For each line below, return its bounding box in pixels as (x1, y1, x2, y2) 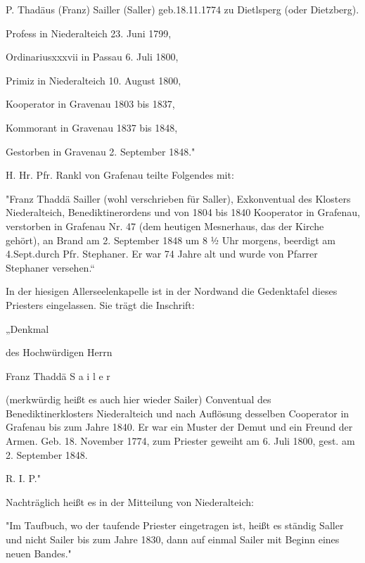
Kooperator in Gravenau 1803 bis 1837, (6, 96, 175, 111)
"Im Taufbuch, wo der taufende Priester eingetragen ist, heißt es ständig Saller (6, 518, 344, 533)
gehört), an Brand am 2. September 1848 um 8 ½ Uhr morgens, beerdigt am (6, 232, 335, 247)
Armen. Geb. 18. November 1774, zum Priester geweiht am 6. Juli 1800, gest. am (6, 434, 355, 448)
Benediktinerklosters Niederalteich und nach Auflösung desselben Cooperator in (6, 405, 350, 420)
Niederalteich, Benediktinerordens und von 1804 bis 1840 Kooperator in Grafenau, (6, 205, 360, 220)
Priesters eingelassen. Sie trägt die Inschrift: (6, 297, 195, 312)
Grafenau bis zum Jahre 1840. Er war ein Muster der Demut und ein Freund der (6, 419, 353, 434)
